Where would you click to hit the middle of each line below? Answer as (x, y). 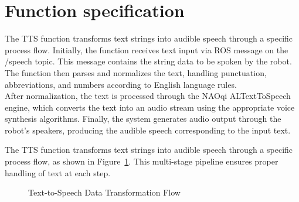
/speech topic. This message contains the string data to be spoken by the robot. (148, 61)
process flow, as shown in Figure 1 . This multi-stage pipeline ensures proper (142, 161)
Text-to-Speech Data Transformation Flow (104, 192)
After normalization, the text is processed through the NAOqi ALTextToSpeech (148, 96)
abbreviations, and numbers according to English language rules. (121, 84)
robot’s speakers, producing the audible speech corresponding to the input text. (148, 130)
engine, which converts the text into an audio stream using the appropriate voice (150, 107)
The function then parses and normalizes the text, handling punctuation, (136, 72)
